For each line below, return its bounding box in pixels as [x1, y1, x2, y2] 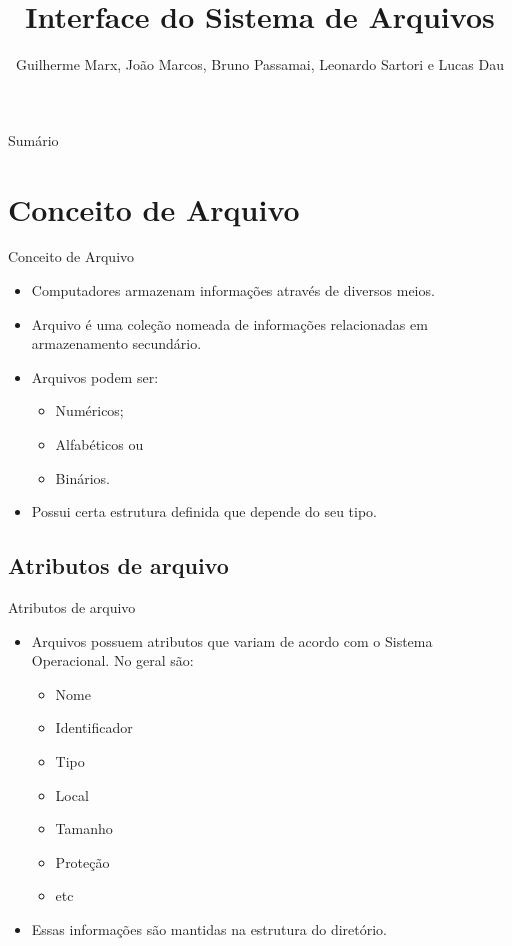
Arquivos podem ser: [31, 366, 159, 387]
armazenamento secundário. [31, 333, 202, 354]
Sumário [8, 129, 59, 150]
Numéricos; [55, 400, 124, 421]
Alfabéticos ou [55, 434, 144, 454]
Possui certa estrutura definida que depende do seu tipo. [31, 501, 377, 522]
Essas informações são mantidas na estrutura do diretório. [31, 918, 388, 939]
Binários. [55, 467, 110, 488]
